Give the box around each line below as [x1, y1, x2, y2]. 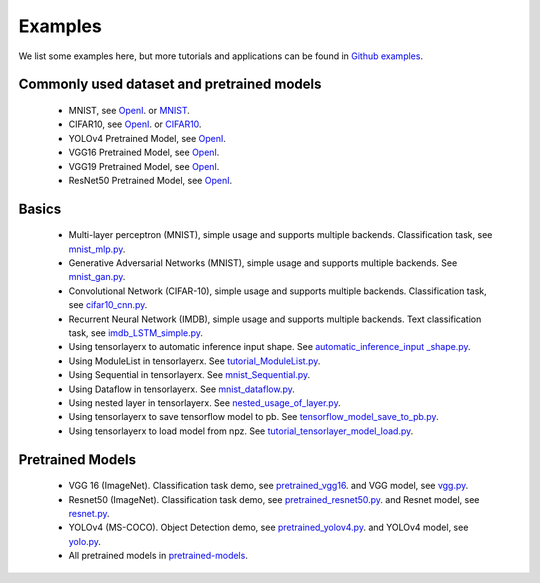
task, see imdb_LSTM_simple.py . [68, 327, 204, 339]
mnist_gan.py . [68, 271, 126, 283]
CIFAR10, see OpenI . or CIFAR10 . [68, 118, 202, 130]
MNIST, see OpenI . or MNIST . [68, 104, 190, 116]
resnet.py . [68, 507, 110, 519]
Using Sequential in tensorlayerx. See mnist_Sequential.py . [68, 369, 311, 381]
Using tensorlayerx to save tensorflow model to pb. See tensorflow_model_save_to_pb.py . [68, 411, 439, 423]
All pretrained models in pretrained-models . [68, 550, 249, 562]
